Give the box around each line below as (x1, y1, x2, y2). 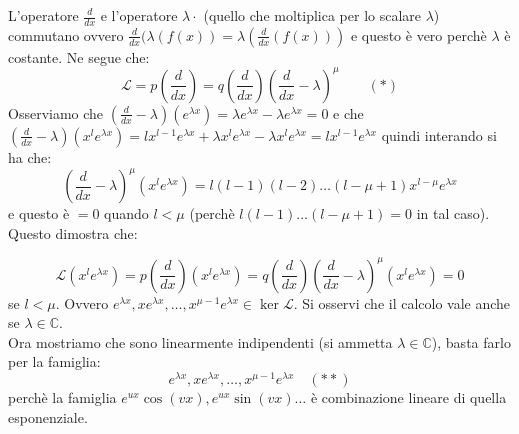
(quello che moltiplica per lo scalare (203, 5, 422, 25)
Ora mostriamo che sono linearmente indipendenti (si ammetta (8, 331, 393, 352)
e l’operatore (100, 5, 178, 25)
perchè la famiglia (8, 387, 117, 408)
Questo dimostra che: (8, 222, 138, 243)
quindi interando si (381, 124, 497, 145)
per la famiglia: (8, 351, 101, 372)
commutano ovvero (8, 24, 124, 45)
